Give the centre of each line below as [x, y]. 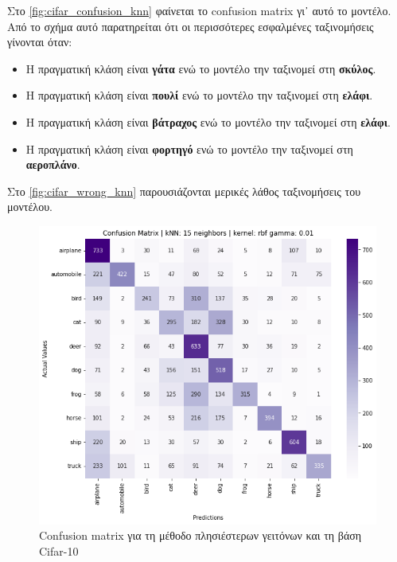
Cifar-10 [59, 551]
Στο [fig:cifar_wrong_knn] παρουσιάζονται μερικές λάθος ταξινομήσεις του [184, 191]
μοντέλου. [30, 207]
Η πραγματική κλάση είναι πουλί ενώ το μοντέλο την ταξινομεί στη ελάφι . [199, 95]
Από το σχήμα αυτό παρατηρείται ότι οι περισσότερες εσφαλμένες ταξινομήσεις [191, 26]
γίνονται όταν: [40, 42]
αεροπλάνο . [53, 164]
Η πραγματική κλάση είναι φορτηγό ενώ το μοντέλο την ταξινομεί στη [189, 148]
